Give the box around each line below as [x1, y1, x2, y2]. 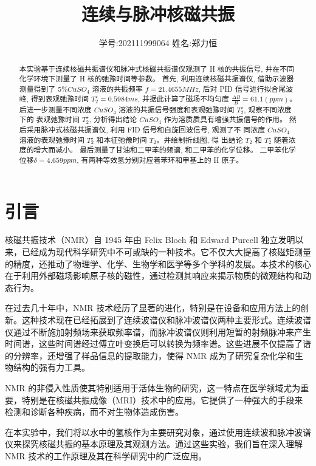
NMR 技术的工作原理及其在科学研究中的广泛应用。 [5, 449, 207, 462]
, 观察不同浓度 [244, 104, 292, 114]
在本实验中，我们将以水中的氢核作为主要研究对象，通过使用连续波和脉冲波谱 [5, 425, 311, 438]
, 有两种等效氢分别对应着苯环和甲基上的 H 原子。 [77, 154, 244, 165]
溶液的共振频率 [92, 83, 143, 94]
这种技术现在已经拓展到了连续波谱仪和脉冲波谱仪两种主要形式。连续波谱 [21, 314, 311, 326]
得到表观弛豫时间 [30, 94, 89, 104]
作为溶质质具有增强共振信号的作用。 [163, 114, 287, 125]
